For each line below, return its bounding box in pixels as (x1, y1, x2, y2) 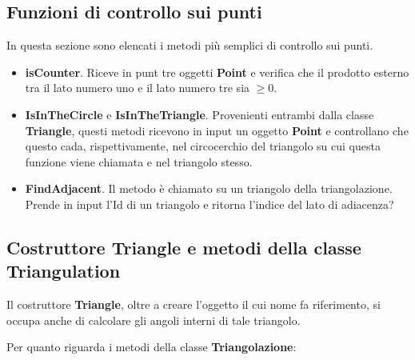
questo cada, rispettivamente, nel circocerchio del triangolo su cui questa (25, 138, 381, 154)
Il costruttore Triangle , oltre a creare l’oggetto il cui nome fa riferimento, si (6, 296, 381, 313)
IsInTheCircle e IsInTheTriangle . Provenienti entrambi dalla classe (25, 106, 374, 122)
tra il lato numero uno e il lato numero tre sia (25, 79, 250, 96)
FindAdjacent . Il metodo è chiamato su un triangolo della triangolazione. (25, 180, 393, 197)
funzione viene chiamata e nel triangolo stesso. (25, 153, 253, 170)
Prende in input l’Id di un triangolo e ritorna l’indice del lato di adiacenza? (25, 195, 394, 212)
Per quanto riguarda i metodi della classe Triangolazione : (6, 338, 297, 355)
